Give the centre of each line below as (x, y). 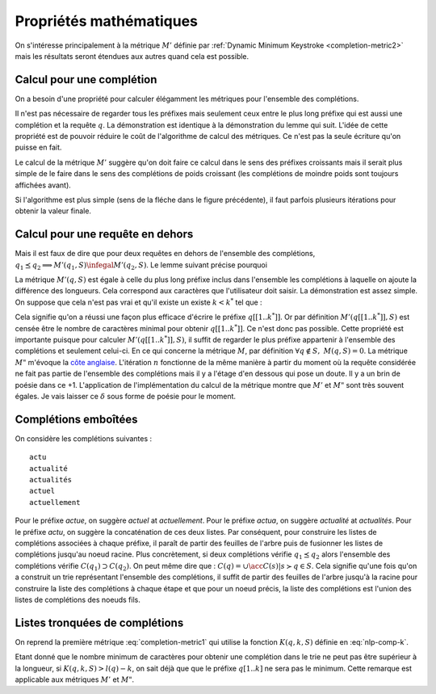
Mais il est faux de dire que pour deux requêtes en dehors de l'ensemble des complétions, (165, 254)
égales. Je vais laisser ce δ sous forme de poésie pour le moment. (126, 396)
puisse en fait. (38, 147)
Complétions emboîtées (76, 419)
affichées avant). (43, 185)
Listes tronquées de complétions (99, 622)
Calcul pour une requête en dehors (104, 234)
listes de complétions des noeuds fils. (78, 599)
